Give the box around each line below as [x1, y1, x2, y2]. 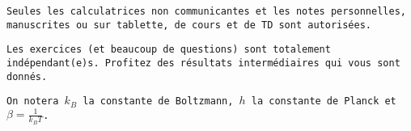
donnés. [6, 70, 48, 82]
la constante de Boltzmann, [83, 95, 234, 108]
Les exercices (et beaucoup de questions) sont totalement [6, 44, 331, 56]
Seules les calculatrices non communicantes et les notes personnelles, [6, 6, 406, 17]
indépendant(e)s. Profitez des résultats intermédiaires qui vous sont [6, 57, 400, 69]
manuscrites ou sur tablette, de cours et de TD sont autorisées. [6, 19, 372, 31]
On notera [6, 95, 59, 108]
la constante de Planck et [251, 95, 396, 108]
